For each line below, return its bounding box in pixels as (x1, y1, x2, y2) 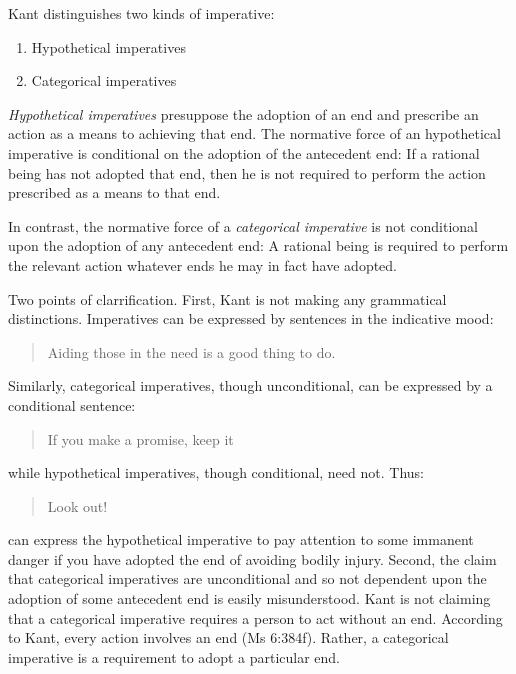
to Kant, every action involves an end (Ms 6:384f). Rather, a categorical (8, 627, 449, 648)
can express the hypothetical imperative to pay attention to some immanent (8, 529, 474, 550)
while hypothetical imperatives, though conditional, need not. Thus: (8, 462, 424, 483)
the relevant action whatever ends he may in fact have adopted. (8, 254, 398, 275)
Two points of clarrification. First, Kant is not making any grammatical (8, 288, 447, 309)
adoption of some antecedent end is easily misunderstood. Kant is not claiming (8, 588, 491, 609)
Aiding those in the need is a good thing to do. (47, 341, 336, 362)
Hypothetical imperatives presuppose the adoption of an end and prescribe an (8, 103, 479, 124)
